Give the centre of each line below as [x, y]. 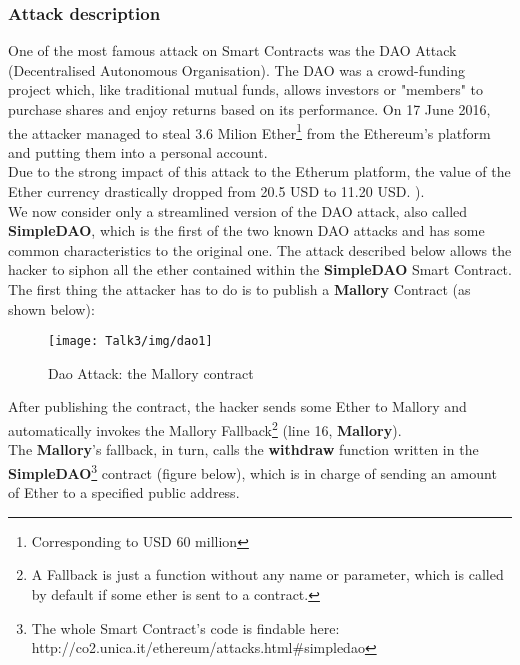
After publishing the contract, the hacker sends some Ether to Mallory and [237, 406]
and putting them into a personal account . [138, 151]
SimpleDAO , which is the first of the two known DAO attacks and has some [246, 230]
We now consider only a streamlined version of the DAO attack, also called [238, 210]
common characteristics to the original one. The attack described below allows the [260, 249]
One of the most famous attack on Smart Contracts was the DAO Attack [232, 50]
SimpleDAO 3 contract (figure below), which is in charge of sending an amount [252, 471]
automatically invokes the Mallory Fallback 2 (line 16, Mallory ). [205, 428]
